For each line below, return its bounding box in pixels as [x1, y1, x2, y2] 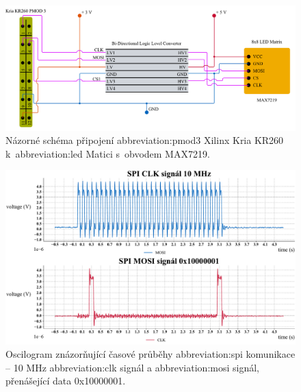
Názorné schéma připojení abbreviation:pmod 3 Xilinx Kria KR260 [5, 133, 284, 147]
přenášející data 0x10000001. [5, 373, 126, 388]
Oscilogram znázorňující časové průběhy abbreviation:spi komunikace [5, 347, 296, 361]
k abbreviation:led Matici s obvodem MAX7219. [5, 146, 210, 160]
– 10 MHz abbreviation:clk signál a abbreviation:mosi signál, [5, 360, 259, 374]
